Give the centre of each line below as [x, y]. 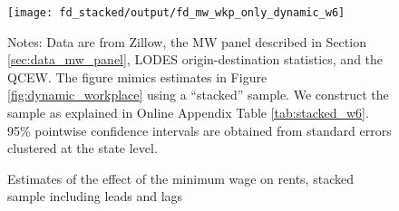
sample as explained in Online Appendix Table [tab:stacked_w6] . [188, 113]
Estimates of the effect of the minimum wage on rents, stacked [180, 178]
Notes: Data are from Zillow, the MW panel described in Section [187, 41]
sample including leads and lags [95, 196]
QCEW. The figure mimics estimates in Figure [137, 77]
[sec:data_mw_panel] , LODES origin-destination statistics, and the [195, 59]
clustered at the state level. [83, 148]
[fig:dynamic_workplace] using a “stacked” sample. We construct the [198, 95]
